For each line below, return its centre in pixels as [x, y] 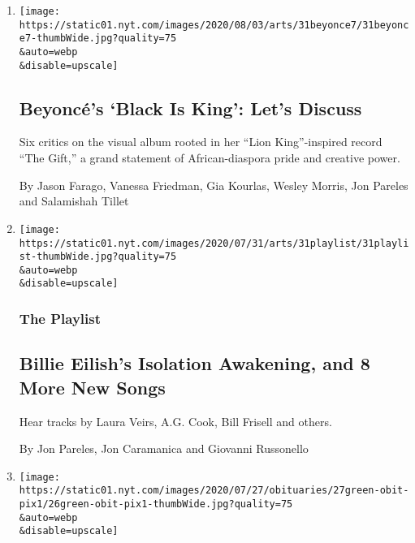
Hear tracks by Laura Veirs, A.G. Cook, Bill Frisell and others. [175, 421]
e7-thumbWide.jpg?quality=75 [98, 39]
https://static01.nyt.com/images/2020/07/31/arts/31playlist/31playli [214, 243]
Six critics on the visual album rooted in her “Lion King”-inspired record [201, 142]
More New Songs [92, 387]
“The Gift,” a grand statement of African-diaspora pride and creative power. [210, 158]
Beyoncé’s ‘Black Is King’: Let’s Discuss [190, 108]
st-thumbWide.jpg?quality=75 [98, 257]
